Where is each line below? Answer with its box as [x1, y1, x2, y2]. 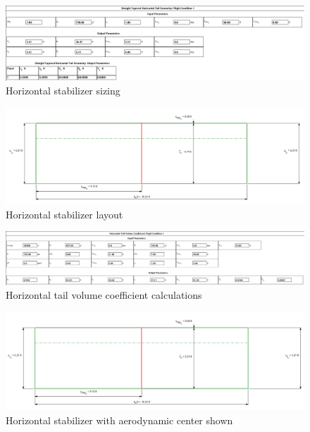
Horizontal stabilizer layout [6, 206, 123, 221]
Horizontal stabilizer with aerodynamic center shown [6, 412, 233, 427]
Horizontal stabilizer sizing [6, 83, 120, 98]
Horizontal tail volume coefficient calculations [6, 288, 202, 302]
